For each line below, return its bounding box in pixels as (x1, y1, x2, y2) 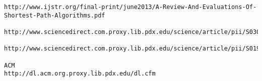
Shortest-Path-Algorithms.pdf (4, 11, 105, 19)
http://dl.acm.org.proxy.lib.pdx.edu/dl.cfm (4, 70, 156, 77)
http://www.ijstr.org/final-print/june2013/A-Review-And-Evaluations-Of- (4, 3, 257, 10)
